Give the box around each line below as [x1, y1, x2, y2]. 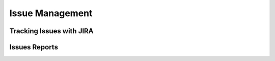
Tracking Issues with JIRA [9, 27, 94, 35]
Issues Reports [9, 43, 59, 51]
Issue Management [9, 8, 93, 19]
